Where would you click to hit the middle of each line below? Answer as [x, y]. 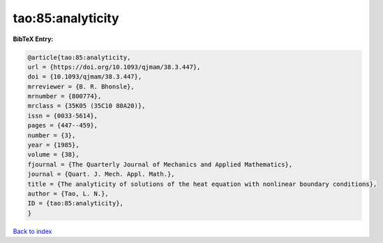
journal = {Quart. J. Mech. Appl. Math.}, [101, 174]
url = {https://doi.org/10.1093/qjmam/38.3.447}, [114, 67]
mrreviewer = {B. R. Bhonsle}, [81, 86]
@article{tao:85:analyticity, [79, 57]
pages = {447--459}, [62, 126]
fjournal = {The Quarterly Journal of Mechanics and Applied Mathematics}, [160, 164]
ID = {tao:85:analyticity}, [75, 203]
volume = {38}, [53, 155]
